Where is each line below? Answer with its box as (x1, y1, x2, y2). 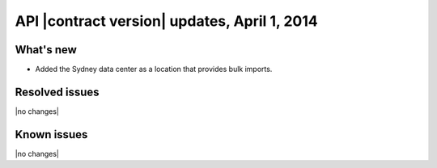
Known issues (15, 128, 88, 141)
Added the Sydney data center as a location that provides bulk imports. (35, 65, 273, 74)
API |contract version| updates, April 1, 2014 (15, 12, 319, 30)
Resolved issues (15, 85, 100, 99)
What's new (15, 43, 77, 57)
